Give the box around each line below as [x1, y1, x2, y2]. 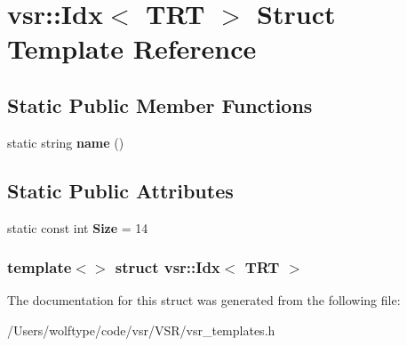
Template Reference [7, 30, 257, 67]
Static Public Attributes [7, 176, 234, 204]
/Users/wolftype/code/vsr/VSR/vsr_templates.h [7, 320, 275, 339]
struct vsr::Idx [115, 256, 220, 278]
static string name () [7, 133, 124, 151]
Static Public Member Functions [7, 91, 313, 118]
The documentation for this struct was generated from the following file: [7, 291, 401, 310]
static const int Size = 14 [7, 218, 148, 237]
